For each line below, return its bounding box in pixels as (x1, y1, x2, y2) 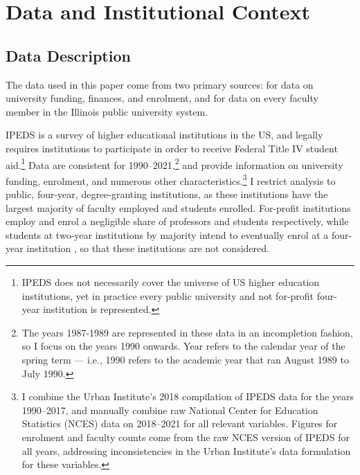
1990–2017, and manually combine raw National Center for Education (21, 402, 318, 417)
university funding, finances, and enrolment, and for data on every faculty (6, 91, 318, 105)
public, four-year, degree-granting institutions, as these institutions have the (6, 187, 328, 201)
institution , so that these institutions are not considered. (26, 241, 269, 256)
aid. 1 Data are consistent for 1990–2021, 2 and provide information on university (6, 155, 343, 172)
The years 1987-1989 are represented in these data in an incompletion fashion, (21, 325, 353, 339)
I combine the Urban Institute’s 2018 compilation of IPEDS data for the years (21, 389, 354, 404)
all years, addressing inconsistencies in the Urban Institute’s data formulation (21, 443, 351, 458)
